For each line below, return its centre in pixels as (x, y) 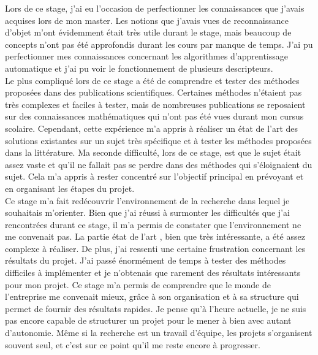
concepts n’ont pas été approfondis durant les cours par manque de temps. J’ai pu (159, 44)
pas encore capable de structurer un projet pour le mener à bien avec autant (148, 320)
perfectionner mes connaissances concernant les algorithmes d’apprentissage (146, 56)
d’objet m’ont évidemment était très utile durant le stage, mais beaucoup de (148, 32)
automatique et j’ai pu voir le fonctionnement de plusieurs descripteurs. (139, 68)
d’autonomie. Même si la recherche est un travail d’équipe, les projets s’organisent (159, 333)
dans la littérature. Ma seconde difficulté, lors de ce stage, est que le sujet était (153, 152)
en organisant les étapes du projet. (70, 188)
